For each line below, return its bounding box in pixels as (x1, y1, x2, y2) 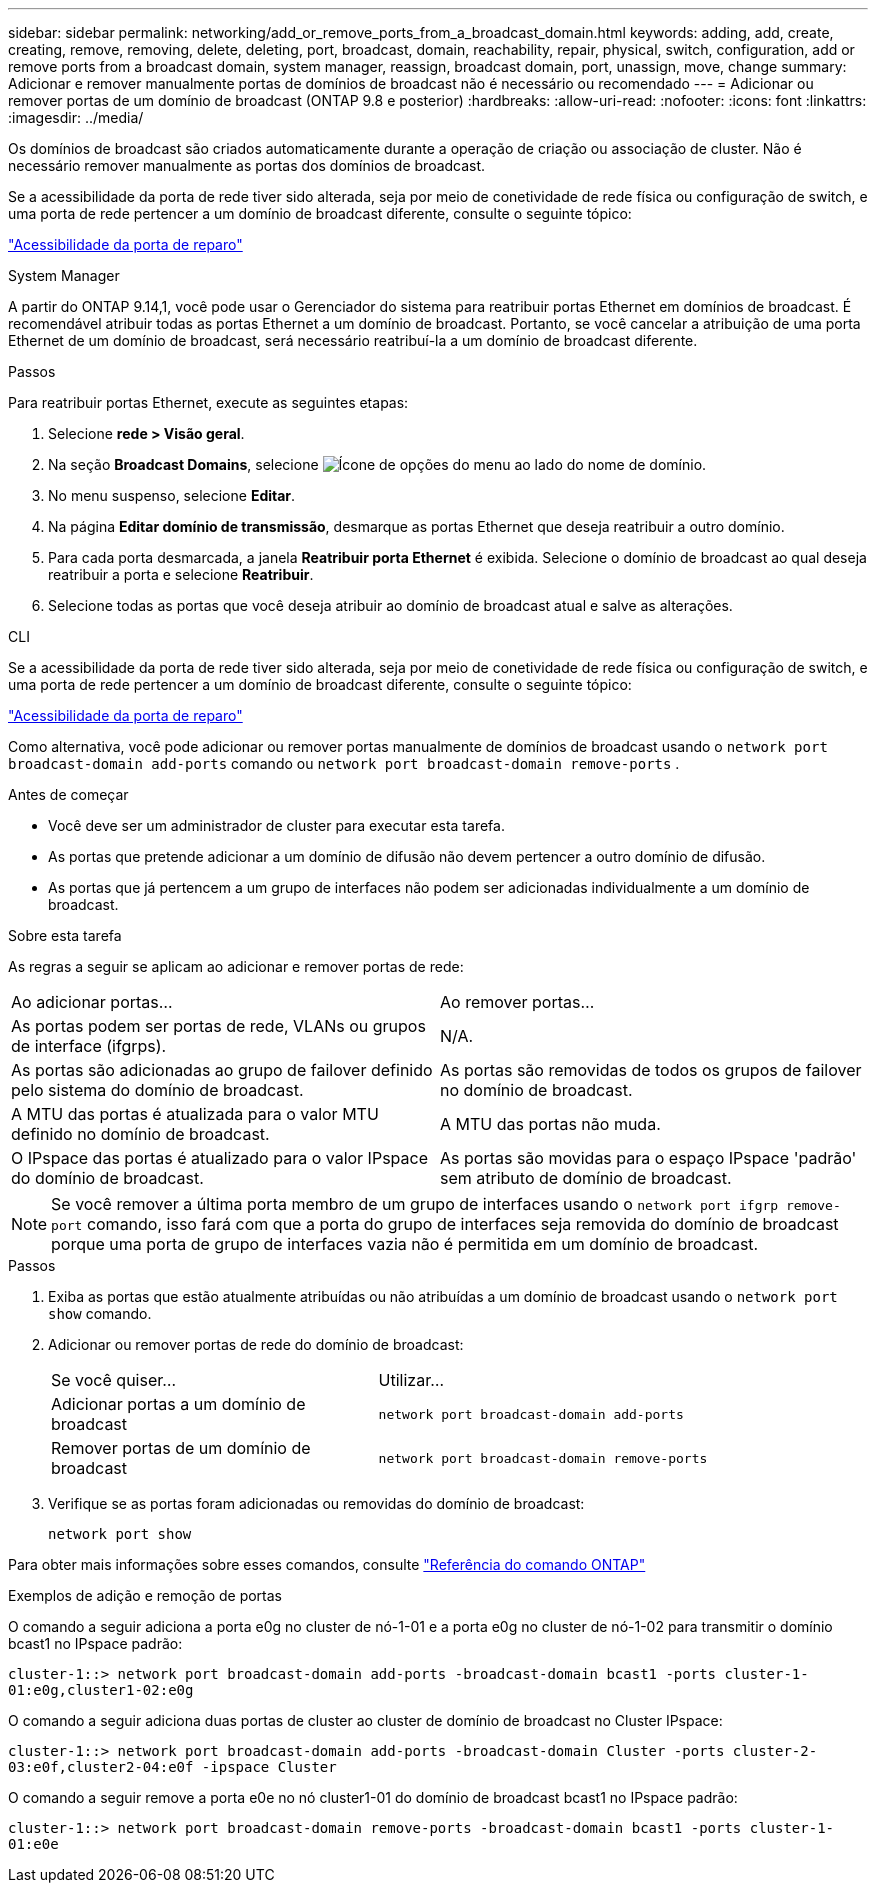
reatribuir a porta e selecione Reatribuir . (48, 566, 314, 583)
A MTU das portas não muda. (440, 1114, 661, 1134)
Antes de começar (8, 786, 129, 803)
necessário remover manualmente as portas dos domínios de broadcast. (8, 157, 486, 174)
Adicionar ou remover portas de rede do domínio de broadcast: (48, 1336, 464, 1353)
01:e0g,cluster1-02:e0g (8, 1682, 194, 1698)
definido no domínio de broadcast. (11, 1124, 270, 1144)
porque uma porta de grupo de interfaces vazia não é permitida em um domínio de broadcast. (51, 1234, 759, 1254)
